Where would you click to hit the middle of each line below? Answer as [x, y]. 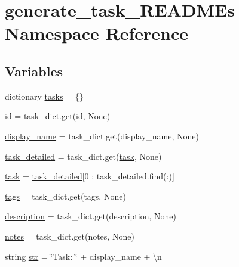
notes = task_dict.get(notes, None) [70, 236]
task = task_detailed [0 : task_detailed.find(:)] [90, 176]
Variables [34, 71]
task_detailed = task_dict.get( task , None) [83, 156]
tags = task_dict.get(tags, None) [65, 196]
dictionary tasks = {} [44, 96]
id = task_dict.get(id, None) [58, 116]
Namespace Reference [96, 33]
